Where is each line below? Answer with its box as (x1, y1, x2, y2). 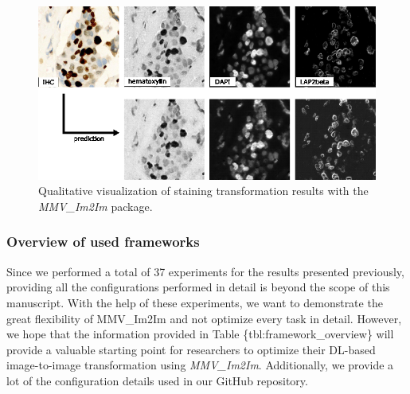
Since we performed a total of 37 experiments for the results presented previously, (6, 263, 404, 279)
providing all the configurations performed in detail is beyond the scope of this (6, 279, 390, 295)
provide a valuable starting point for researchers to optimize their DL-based (6, 341, 376, 357)
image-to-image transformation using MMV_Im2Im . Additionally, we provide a (6, 357, 394, 373)
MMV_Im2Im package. (38, 197, 153, 214)
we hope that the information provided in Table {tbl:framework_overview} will (6, 326, 394, 342)
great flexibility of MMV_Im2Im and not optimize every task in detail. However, (6, 310, 402, 326)
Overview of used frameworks (6, 232, 200, 252)
